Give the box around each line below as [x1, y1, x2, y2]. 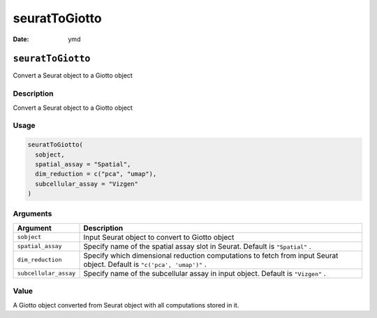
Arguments [13, 209, 52, 219]
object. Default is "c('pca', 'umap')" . [83, 259, 207, 269]
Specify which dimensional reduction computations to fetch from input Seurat [83, 250, 339, 260]
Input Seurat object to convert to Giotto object [83, 232, 235, 242]
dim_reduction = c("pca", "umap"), [35, 170, 157, 178]
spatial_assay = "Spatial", [35, 160, 131, 168]
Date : [13, 35, 29, 43]
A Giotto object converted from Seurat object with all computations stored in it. [13, 301, 239, 309]
